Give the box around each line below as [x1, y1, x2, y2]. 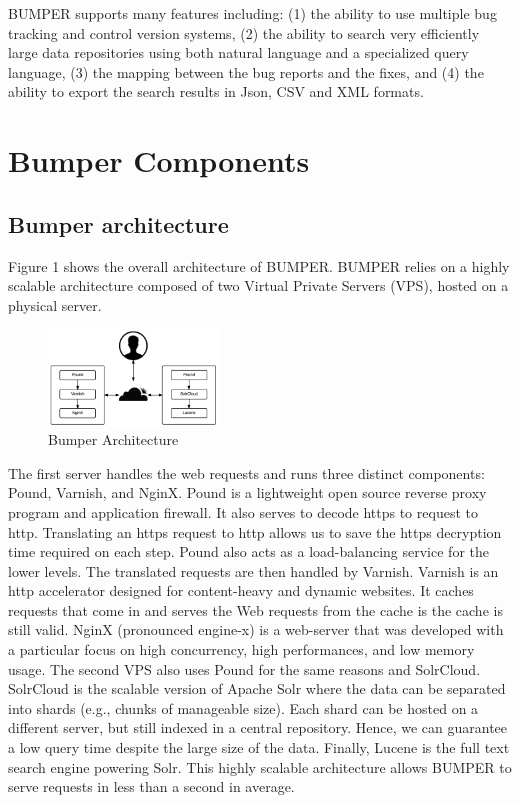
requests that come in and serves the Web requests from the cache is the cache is [8, 599, 503, 620]
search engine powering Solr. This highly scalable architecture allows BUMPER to [8, 756, 512, 777]
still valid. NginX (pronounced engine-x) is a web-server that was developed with [8, 619, 504, 640]
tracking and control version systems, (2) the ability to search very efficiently [8, 22, 480, 43]
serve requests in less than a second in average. [8, 776, 295, 797]
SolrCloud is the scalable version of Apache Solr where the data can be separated [8, 678, 506, 699]
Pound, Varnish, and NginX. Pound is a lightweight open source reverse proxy [8, 482, 487, 503]
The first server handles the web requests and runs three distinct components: [8, 462, 485, 483]
